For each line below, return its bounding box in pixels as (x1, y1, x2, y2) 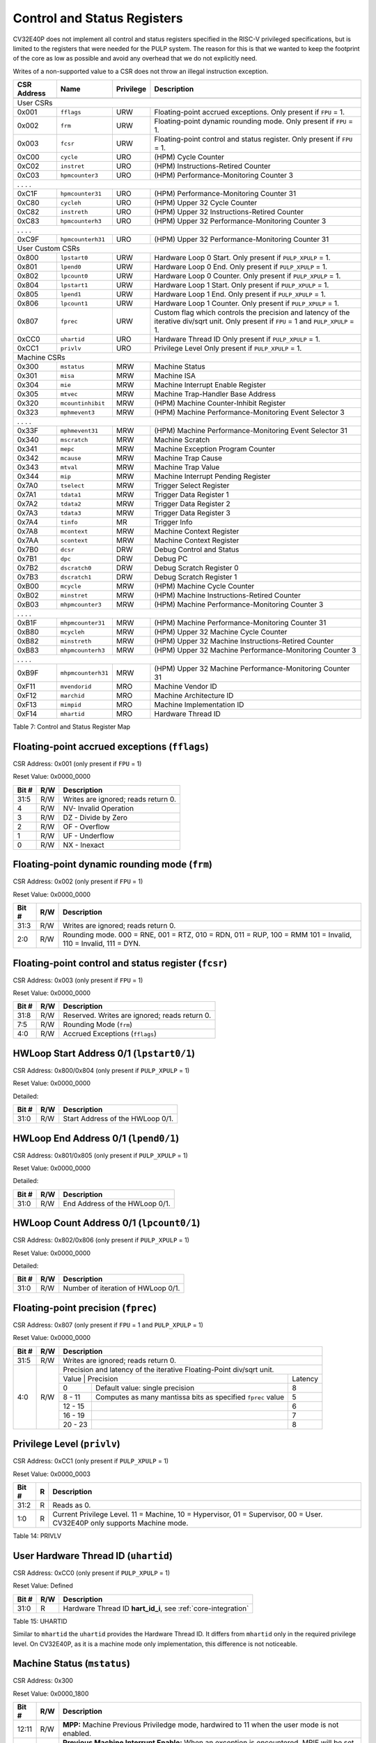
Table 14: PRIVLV (13, 1532, 62, 1540)
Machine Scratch (154, 435, 210, 445)
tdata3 (60, 509, 81, 517)
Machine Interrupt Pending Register (154, 471, 271, 481)
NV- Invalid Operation (63, 803, 134, 813)
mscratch (60, 436, 88, 443)
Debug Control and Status (154, 545, 240, 554)
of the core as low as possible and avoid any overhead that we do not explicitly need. (13, 54, 258, 63)
